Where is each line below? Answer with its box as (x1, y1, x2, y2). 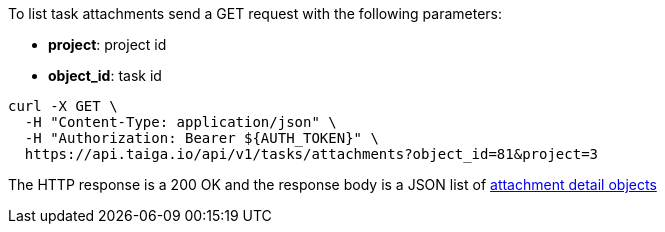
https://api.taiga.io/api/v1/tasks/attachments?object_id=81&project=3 (24, 146, 599, 162)
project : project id (48, 36, 167, 53)
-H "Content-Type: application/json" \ (24, 114, 337, 130)
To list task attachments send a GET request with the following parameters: (8, 5, 503, 22)
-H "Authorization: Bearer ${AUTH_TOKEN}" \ (24, 130, 379, 146)
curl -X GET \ (8, 98, 118, 114)
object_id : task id (48, 67, 162, 84)
